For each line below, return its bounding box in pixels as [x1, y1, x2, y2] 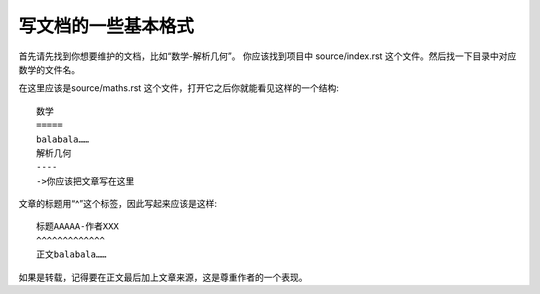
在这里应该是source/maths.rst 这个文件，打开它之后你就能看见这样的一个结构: [18, 82, 339, 94]
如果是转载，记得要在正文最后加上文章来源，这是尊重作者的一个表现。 [18, 271, 308, 283]
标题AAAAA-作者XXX [36, 221, 119, 232]
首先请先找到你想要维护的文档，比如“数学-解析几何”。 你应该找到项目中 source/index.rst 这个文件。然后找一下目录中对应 [18, 50, 517, 62]
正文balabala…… [36, 249, 107, 260]
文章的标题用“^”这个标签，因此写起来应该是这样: [18, 198, 217, 210]
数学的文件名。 [18, 63, 80, 75]
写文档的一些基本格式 [18, 15, 195, 37]
